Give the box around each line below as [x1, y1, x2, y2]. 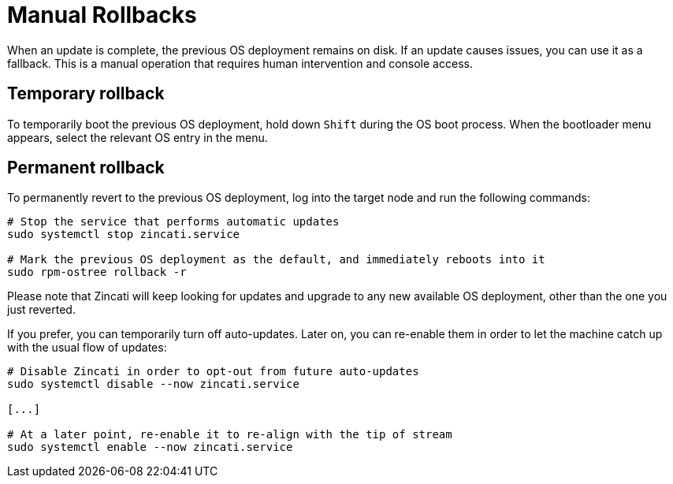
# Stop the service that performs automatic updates [7, 215, 340, 229]
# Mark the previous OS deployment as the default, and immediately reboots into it [7, 253, 545, 266]
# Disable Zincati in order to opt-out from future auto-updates [7, 365, 419, 378]
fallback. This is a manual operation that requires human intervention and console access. [7, 56, 473, 70]
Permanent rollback [7, 158, 165, 178]
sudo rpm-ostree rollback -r [7, 266, 187, 279]
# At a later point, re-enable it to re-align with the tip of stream [7, 428, 452, 441]
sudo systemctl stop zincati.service [7, 228, 240, 241]
